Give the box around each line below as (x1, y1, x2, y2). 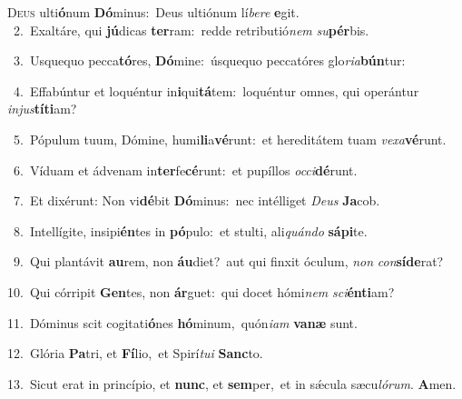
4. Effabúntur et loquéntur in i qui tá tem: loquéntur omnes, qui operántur (13, 81, 419, 100)
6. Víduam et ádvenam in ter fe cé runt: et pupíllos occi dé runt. (13, 160, 358, 179)
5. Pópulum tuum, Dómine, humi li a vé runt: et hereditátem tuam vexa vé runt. (13, 129, 447, 148)
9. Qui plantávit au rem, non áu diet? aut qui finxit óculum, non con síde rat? (13, 252, 444, 271)
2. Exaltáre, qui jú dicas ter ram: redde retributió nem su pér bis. (13, 20, 369, 39)
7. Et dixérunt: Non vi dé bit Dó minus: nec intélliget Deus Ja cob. (13, 191, 380, 210)
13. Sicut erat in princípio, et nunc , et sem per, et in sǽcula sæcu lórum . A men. (7, 374, 457, 393)
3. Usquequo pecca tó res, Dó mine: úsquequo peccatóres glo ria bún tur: (13, 51, 406, 70)
